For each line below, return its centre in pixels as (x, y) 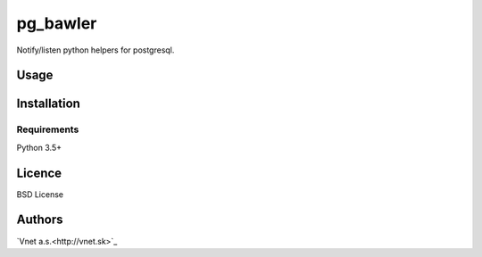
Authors (40, 220)
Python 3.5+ (39, 147)
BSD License (40, 194)
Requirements (48, 129)
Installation (48, 104)
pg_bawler (57, 23)
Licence (39, 173)
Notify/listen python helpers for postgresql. (96, 50)
